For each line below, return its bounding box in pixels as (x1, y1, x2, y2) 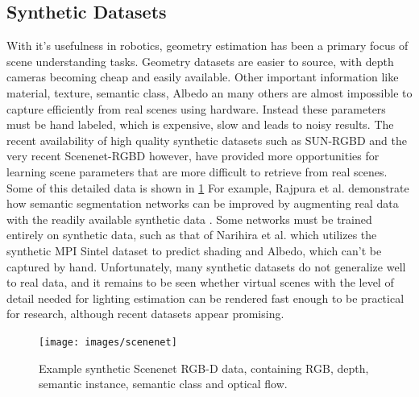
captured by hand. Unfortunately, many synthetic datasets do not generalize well (6, 258, 406, 275)
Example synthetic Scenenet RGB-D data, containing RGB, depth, (39, 359, 369, 376)
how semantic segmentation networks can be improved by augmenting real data (6, 195, 399, 212)
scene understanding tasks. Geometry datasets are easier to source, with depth (6, 52, 394, 69)
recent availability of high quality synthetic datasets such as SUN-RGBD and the (6, 131, 407, 148)
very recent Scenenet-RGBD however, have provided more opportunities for (6, 147, 380, 164)
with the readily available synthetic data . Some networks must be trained (6, 210, 372, 227)
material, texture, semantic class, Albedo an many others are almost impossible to (6, 84, 413, 101)
